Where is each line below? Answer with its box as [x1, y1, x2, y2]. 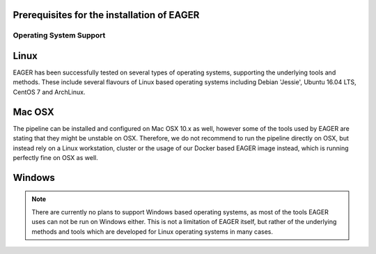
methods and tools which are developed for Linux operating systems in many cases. [31, 227, 274, 236]
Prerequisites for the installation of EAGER [13, 9, 200, 21]
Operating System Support [13, 31, 106, 40]
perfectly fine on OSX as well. [13, 153, 98, 161]
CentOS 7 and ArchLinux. [13, 88, 86, 96]
